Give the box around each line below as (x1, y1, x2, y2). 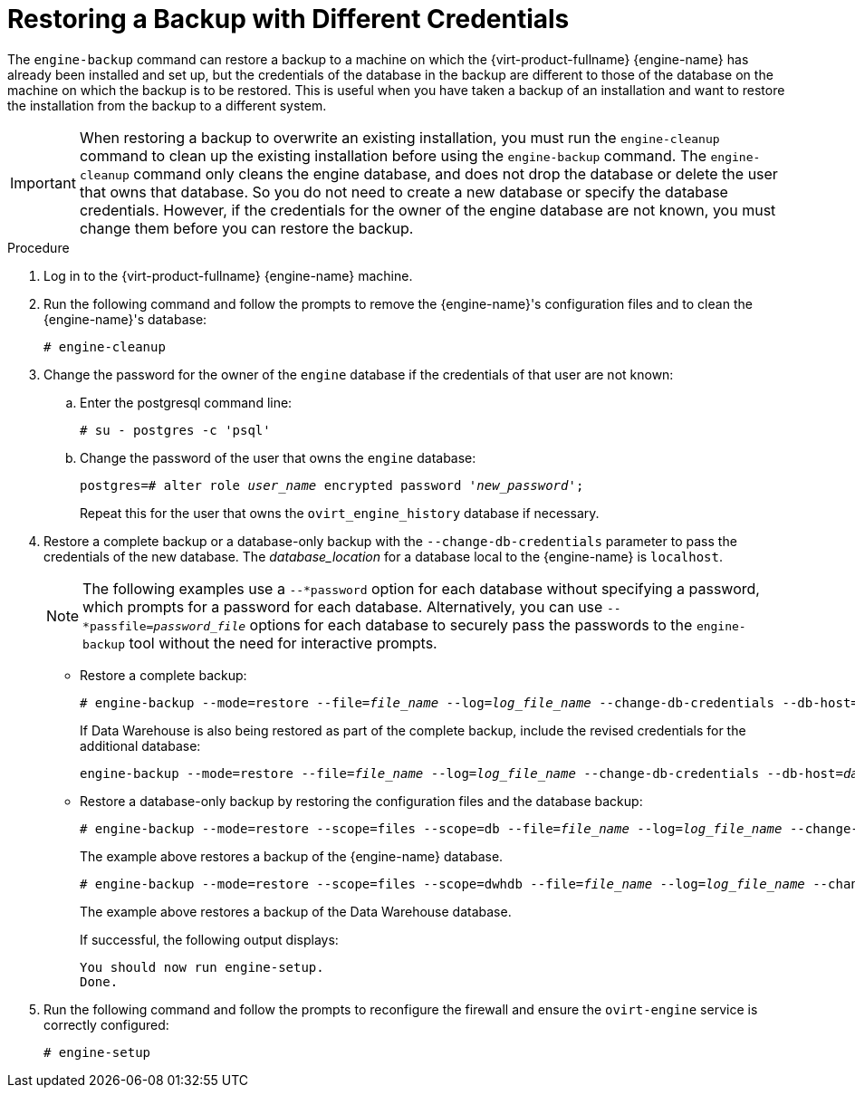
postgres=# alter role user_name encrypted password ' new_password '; (80, 477, 584, 493)
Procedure (7, 239, 70, 255)
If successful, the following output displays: (80, 931, 339, 947)
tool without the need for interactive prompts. (129, 633, 437, 652)
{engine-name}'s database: (43, 311, 207, 327)
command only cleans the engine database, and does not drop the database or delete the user (133, 164, 778, 183)
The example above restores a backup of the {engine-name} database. (80, 848, 504, 864)
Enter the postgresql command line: (80, 394, 293, 410)
